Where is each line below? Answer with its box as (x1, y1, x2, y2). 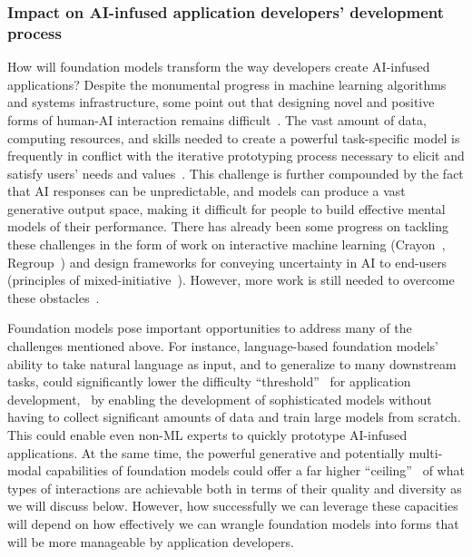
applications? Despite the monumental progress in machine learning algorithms (7, 74, 447, 93)
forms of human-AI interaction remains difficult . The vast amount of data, (7, 110, 427, 129)
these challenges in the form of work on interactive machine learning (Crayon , (7, 235, 446, 254)
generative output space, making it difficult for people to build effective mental (7, 199, 446, 218)
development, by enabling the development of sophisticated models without (7, 389, 432, 408)
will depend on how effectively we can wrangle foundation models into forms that (7, 513, 459, 533)
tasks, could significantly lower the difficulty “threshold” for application (7, 372, 411, 391)
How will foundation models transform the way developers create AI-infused (7, 57, 430, 76)
